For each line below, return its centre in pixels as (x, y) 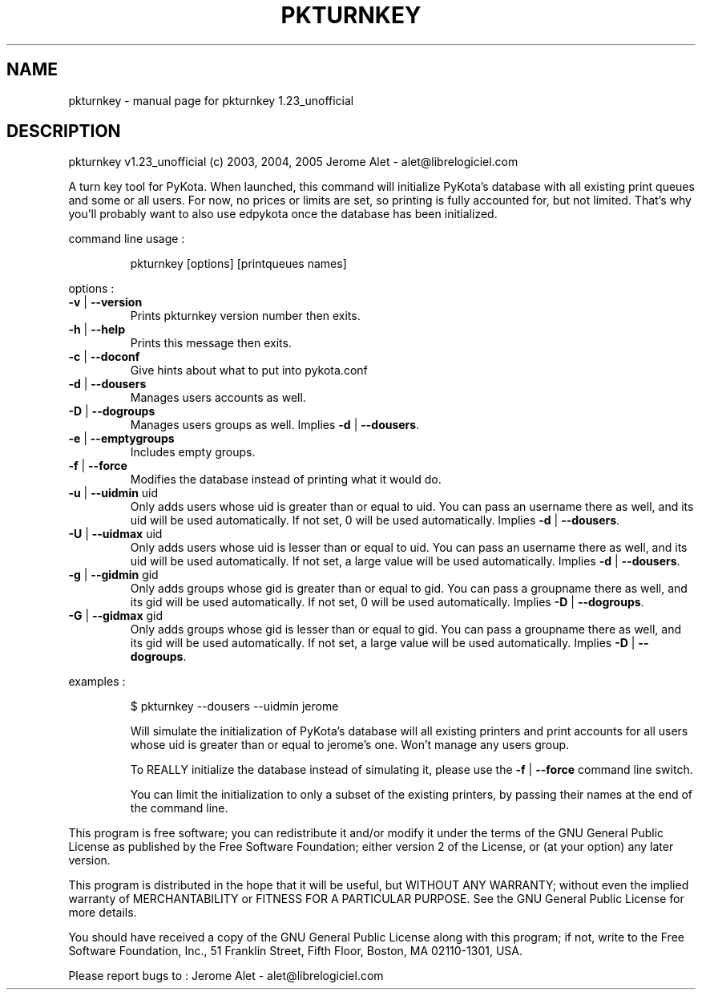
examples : (97, 682)
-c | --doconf (104, 357)
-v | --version (105, 302)
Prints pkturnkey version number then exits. (245, 316)
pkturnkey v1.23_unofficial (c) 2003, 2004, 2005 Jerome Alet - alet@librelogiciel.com (293, 162)
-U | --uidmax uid (115, 534)
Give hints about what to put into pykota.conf (249, 370)
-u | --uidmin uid (113, 493)
